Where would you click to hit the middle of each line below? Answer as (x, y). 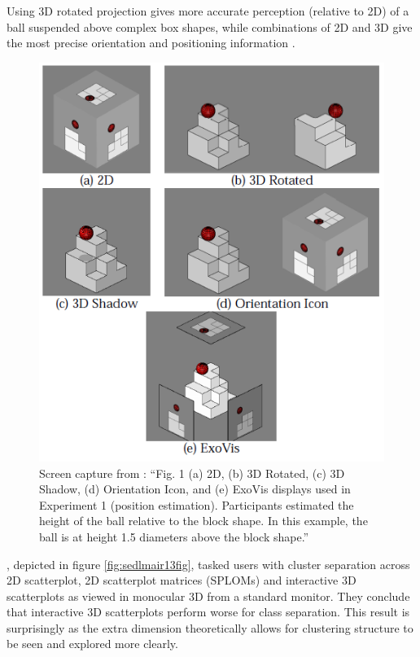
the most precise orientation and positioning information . (151, 43)
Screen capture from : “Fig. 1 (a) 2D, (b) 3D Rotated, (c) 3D (192, 473)
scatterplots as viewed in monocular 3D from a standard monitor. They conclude (208, 596)
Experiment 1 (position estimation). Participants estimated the (197, 504)
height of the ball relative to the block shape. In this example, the (203, 521)
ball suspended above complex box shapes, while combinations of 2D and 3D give (210, 26)
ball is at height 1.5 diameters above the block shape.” (174, 536)
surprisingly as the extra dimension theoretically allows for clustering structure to (210, 627)
